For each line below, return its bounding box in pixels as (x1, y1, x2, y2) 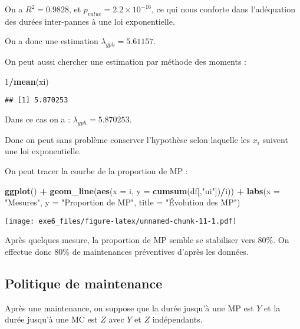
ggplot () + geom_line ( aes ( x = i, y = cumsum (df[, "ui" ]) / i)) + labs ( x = (5, 184, 280, 197)
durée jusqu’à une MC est (5, 313, 98, 325)
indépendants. (152, 313, 203, 325)
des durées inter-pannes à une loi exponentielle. (5, 15, 175, 27)
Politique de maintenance (5, 274, 163, 293)
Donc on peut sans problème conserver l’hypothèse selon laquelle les (5, 133, 250, 145)
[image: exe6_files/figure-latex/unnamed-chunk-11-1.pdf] (5, 217, 237, 225)
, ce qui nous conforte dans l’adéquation (151, 3, 296, 15)
